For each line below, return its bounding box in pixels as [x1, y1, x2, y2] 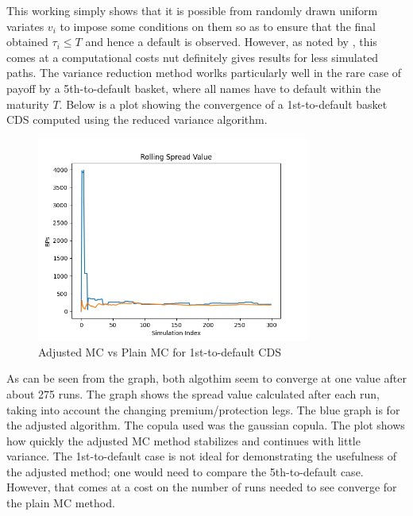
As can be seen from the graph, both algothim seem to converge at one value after [6, 370, 407, 387]
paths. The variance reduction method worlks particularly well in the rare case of [6, 64, 402, 81]
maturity [6, 95, 49, 112]
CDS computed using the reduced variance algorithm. [6, 111, 268, 128]
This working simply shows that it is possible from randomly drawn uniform [6, 2, 378, 18]
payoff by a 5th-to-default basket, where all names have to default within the [6, 79, 381, 96]
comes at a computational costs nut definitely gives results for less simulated [6, 48, 379, 65]
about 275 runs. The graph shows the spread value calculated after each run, [6, 385, 380, 402]
